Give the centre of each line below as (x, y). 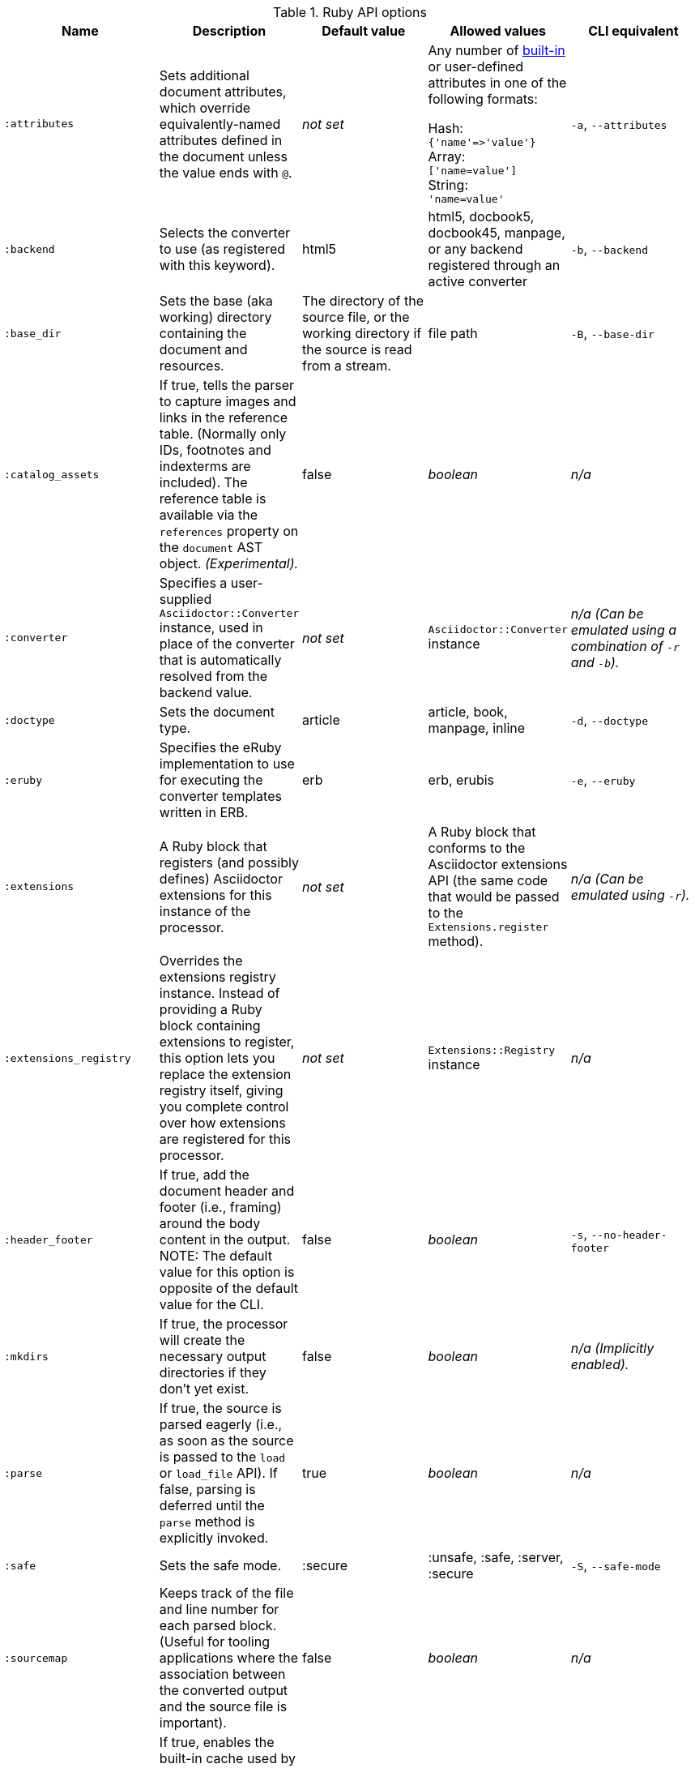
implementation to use (227, 764)
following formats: (483, 99)
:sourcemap (36, 1658)
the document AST (211, 547)
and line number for (219, 1609)
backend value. (206, 692)
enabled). (600, 1364)
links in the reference (223, 417)
